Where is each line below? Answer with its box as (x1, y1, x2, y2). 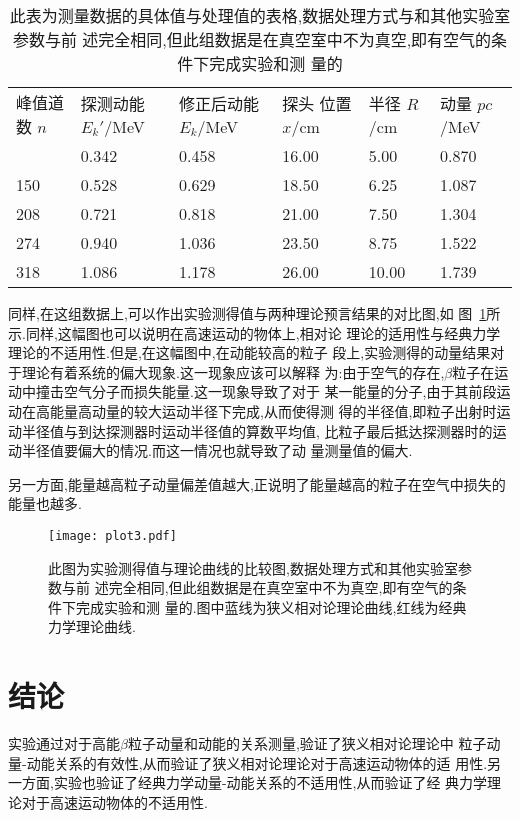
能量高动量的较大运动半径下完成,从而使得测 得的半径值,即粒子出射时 (49, 400, 497, 421)
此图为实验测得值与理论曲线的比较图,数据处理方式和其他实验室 (48, 557, 458, 578)
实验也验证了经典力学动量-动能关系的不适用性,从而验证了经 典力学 (53, 772, 488, 793)
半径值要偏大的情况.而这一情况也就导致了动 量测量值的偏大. (21, 440, 413, 461)
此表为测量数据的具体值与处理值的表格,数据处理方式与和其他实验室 (9, 4, 511, 27)
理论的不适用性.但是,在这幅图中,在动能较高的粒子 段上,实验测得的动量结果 (8, 342, 491, 363)
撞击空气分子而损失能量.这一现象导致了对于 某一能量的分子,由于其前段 (35, 381, 497, 402)
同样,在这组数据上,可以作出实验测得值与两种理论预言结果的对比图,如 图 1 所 (8, 303, 501, 323)
